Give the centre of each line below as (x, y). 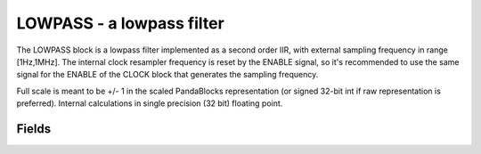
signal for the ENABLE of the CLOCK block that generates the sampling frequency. (167, 75)
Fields (34, 129)
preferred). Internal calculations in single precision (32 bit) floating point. (150, 103)
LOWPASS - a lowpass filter (120, 23)
